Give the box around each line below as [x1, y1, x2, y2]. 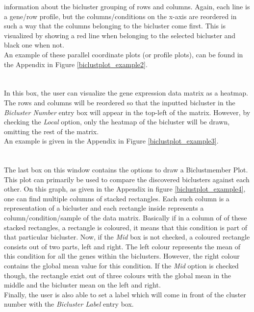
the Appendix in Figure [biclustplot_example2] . [4, 59, 148, 69]
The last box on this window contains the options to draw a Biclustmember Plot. [4, 165, 248, 175]
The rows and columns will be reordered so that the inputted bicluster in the [4, 97, 235, 107]
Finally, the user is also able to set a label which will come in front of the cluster [4, 289, 246, 299]
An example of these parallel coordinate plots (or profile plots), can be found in [4, 49, 243, 59]
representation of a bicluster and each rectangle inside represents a [4, 203, 204, 213]
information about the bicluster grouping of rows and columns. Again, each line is [4, 1, 250, 11]
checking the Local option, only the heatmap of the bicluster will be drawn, [4, 117, 230, 127]
